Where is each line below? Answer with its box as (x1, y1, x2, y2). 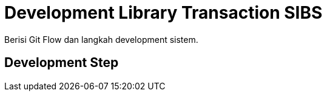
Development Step (4, 55, 119, 71)
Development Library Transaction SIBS (4, 2, 323, 23)
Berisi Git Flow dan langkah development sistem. (4, 34, 198, 45)
